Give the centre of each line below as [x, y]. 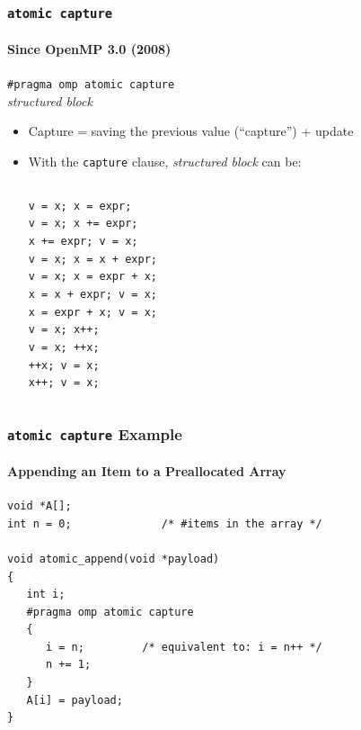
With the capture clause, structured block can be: [165, 162]
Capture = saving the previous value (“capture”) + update [191, 131]
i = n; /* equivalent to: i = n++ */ [184, 647]
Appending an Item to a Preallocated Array [147, 470]
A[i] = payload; [75, 700]
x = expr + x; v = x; [92, 312]
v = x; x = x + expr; [92, 259]
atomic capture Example [95, 433]
